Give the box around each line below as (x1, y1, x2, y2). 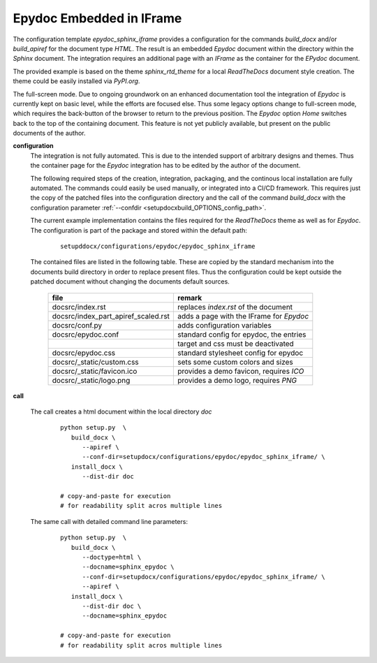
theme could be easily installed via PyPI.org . (13, 77, 140, 85)
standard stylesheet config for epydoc (177, 348, 304, 358)
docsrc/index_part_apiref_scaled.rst (52, 311, 170, 321)
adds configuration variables (177, 320, 272, 330)
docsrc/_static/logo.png (52, 375, 131, 385)
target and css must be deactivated (177, 339, 295, 349)
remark (177, 293, 202, 303)
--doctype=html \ (82, 553, 142, 561)
